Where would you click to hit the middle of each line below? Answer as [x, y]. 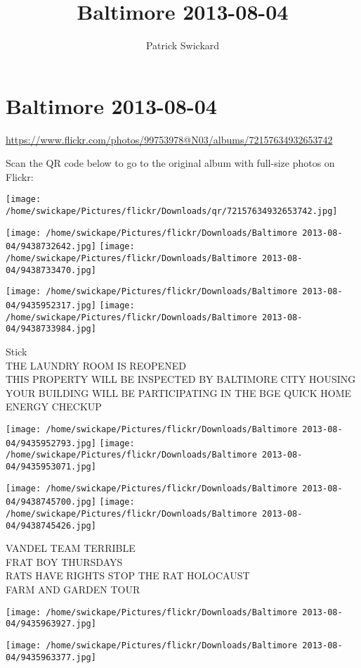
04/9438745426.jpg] [51, 525]
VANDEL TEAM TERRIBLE [71, 548]
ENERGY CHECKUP [54, 407]
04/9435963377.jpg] [51, 657]
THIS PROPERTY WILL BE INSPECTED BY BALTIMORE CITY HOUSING [181, 379]
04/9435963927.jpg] [51, 624]
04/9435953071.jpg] [51, 466]
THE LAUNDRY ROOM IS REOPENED [96, 365]
